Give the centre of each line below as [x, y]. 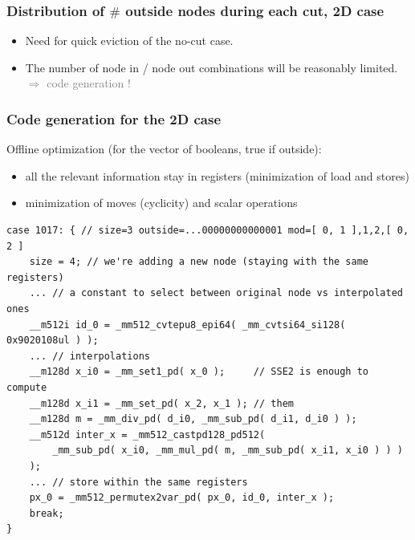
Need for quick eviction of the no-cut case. [129, 41]
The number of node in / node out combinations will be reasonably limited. [212, 67]
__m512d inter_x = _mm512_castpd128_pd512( [147, 434]
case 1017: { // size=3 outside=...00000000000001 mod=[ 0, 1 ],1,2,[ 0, [208, 230]
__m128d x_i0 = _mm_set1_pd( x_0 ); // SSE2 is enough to [199, 372]
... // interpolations [90, 356]
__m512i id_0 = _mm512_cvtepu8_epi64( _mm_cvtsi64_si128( [187, 325]
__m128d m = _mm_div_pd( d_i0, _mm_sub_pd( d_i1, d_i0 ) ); [193, 419]
